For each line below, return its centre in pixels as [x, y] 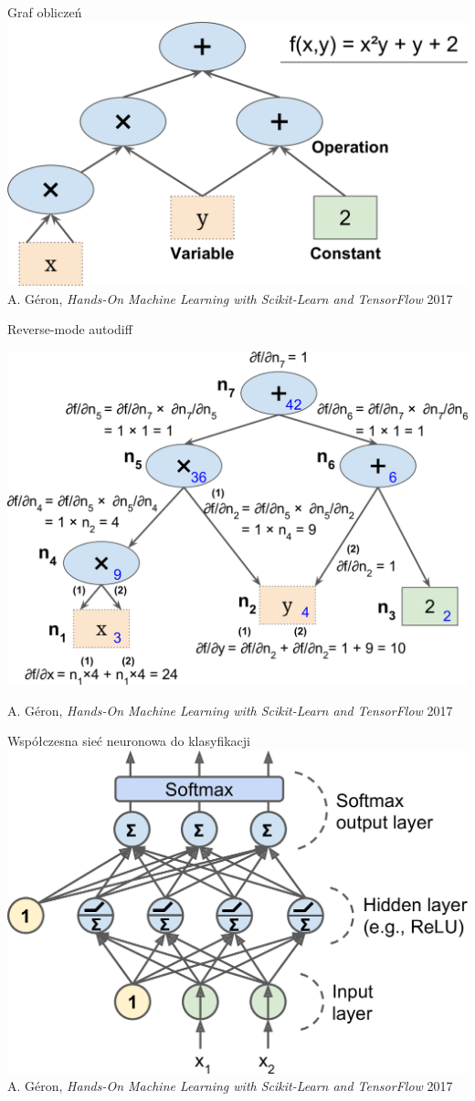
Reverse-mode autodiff [70, 329]
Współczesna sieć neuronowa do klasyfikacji [129, 741]
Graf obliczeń [45, 12]
